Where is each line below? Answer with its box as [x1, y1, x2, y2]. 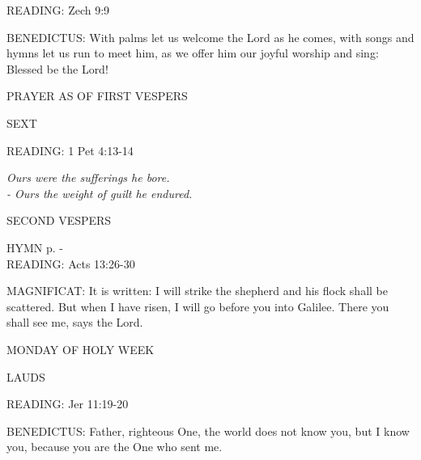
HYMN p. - [6, 238, 63, 255]
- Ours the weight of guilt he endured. [6, 184, 193, 201]
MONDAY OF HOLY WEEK [6, 340, 155, 357]
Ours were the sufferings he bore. [6, 169, 170, 186]
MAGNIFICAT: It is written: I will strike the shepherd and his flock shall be [6, 282, 388, 299]
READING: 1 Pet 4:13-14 [6, 141, 134, 158]
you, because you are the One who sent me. [6, 438, 223, 455]
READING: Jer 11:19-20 [6, 395, 129, 412]
